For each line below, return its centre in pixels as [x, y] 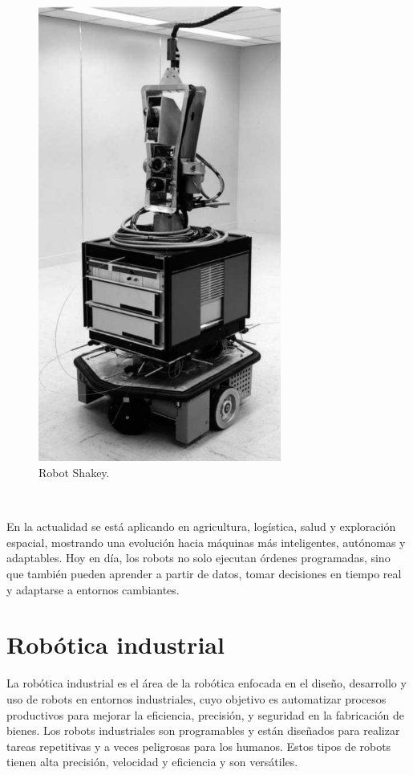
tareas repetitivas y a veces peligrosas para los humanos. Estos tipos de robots [199, 746]
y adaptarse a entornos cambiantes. [93, 589]
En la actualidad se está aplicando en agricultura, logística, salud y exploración [201, 526]
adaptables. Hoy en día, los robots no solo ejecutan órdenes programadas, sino [198, 558]
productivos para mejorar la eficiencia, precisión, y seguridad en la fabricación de [205, 714]
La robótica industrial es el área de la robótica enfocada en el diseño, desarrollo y [206, 683]
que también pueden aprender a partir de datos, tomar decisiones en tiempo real [204, 574]
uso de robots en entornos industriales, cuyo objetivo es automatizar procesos [196, 698]
